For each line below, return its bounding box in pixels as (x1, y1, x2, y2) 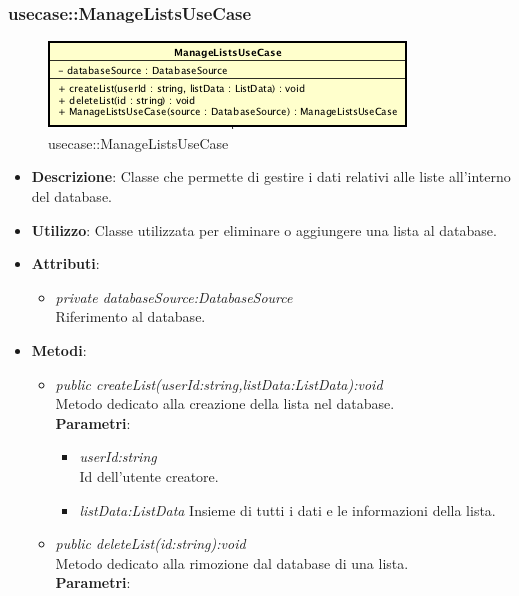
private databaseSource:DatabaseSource (55, 286, 293, 307)
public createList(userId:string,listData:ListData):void (55, 373, 383, 394)
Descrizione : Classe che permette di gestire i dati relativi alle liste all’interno (31, 166, 511, 187)
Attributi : (31, 253, 100, 274)
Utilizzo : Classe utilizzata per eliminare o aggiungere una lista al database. (31, 219, 497, 240)
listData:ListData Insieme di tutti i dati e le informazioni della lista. (79, 499, 496, 520)
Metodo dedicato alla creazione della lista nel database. (55, 393, 395, 414)
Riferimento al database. (55, 306, 206, 327)
